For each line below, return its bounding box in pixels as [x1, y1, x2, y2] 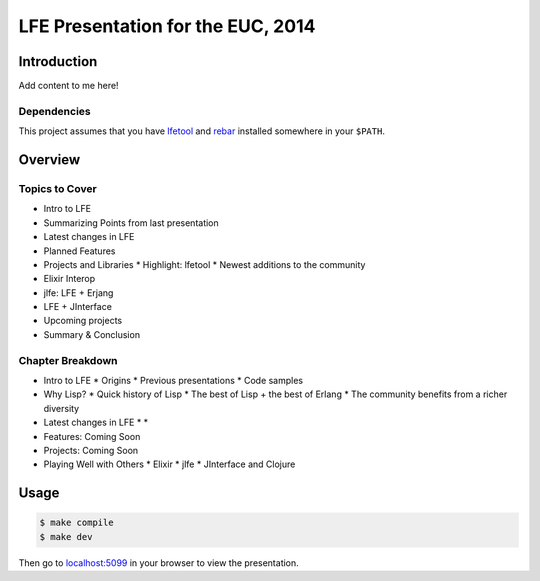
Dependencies [18, 104, 92, 118]
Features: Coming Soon [43, 430, 141, 442]
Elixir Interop [43, 273, 96, 285]
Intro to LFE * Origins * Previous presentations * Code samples [43, 375, 304, 387]
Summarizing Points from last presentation [43, 216, 219, 229]
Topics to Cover [18, 181, 97, 195]
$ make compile [39, 517, 114, 529]
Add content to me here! [18, 80, 119, 92]
